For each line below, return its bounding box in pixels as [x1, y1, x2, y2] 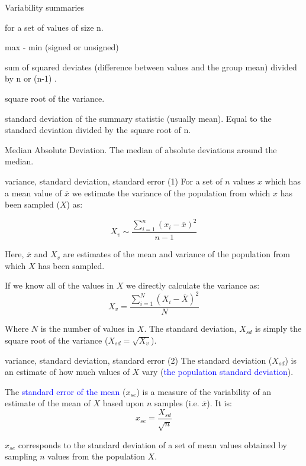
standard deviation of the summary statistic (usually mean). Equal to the [5, 112, 272, 124]
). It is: [207, 397, 232, 409]
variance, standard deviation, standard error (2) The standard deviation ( [5, 354, 272, 366]
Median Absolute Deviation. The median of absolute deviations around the [5, 143, 277, 156]
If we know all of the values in [5, 279, 114, 292]
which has [265, 174, 301, 187]
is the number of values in [40, 322, 135, 335]
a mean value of [5, 186, 62, 199]
